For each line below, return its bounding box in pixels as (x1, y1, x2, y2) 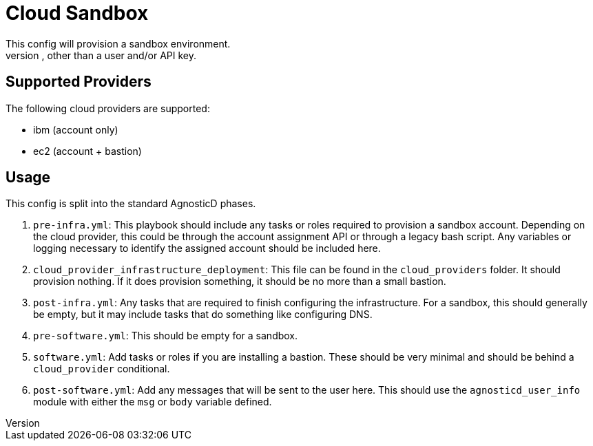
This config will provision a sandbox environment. (6, 37, 231, 50)
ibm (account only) (33, 123, 118, 136)
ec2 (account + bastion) (33, 145, 142, 157)
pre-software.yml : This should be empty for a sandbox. (33, 330, 298, 342)
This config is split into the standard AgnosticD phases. (6, 198, 256, 210)
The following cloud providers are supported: (6, 102, 210, 114)
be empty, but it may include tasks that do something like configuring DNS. (33, 308, 373, 321)
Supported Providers (6, 73, 152, 91)
